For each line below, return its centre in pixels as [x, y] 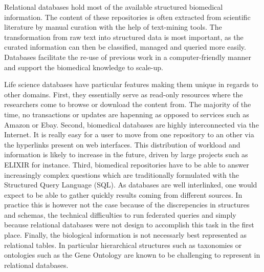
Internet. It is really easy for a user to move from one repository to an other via [129, 134]
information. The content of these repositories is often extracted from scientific [127, 17]
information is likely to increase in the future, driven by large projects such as [126, 154]
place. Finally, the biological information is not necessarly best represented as [126, 235]
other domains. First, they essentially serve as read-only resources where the [124, 94]
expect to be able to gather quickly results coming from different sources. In [123, 194]
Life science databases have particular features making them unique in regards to [131, 84]
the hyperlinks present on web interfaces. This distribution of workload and [122, 144]
